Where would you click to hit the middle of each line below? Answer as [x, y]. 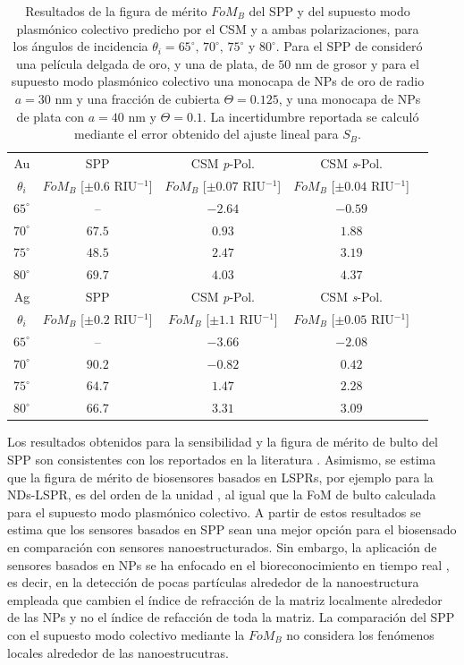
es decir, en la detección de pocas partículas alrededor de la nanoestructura [213, 582]
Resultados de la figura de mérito [116, 11]
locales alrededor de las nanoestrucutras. [118, 652]
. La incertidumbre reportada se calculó [311, 116]
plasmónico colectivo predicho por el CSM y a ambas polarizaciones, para [218, 28]
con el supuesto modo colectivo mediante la [126, 634]
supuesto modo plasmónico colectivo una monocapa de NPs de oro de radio [218, 81]
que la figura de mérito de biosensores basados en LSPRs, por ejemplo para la [220, 477]
